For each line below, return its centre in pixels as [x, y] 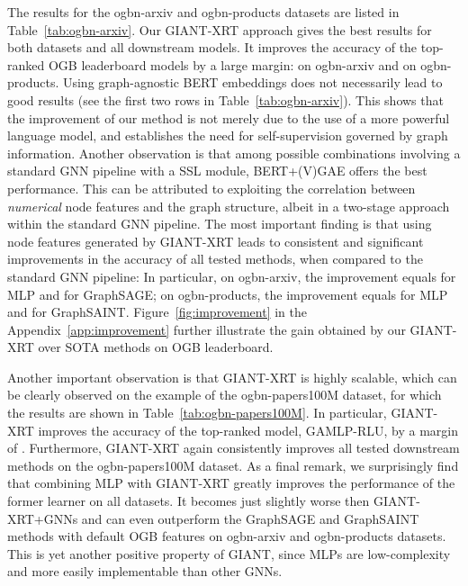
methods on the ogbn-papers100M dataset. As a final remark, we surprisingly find [233, 465]
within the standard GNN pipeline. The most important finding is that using [220, 224]
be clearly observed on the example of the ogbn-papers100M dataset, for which [225, 395]
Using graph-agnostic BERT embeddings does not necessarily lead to [252, 82]
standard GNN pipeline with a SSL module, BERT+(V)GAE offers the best [217, 171]
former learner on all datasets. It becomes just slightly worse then [189, 501]
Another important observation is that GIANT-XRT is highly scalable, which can [232, 377]
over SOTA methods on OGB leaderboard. [156, 347]
